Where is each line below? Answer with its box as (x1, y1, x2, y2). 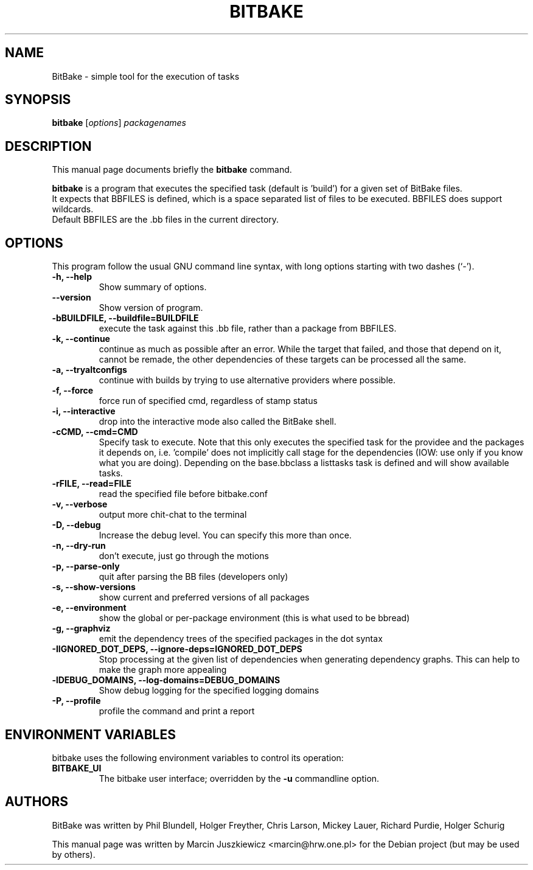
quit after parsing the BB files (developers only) (99, 571, 288, 582)
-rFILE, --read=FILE (52, 478, 131, 489)
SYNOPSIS (5, 92, 71, 108)
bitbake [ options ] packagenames (52, 117, 186, 128)
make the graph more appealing (99, 664, 227, 675)
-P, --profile (52, 695, 101, 706)
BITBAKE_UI (52, 762, 102, 773)
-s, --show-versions (52, 582, 136, 593)
